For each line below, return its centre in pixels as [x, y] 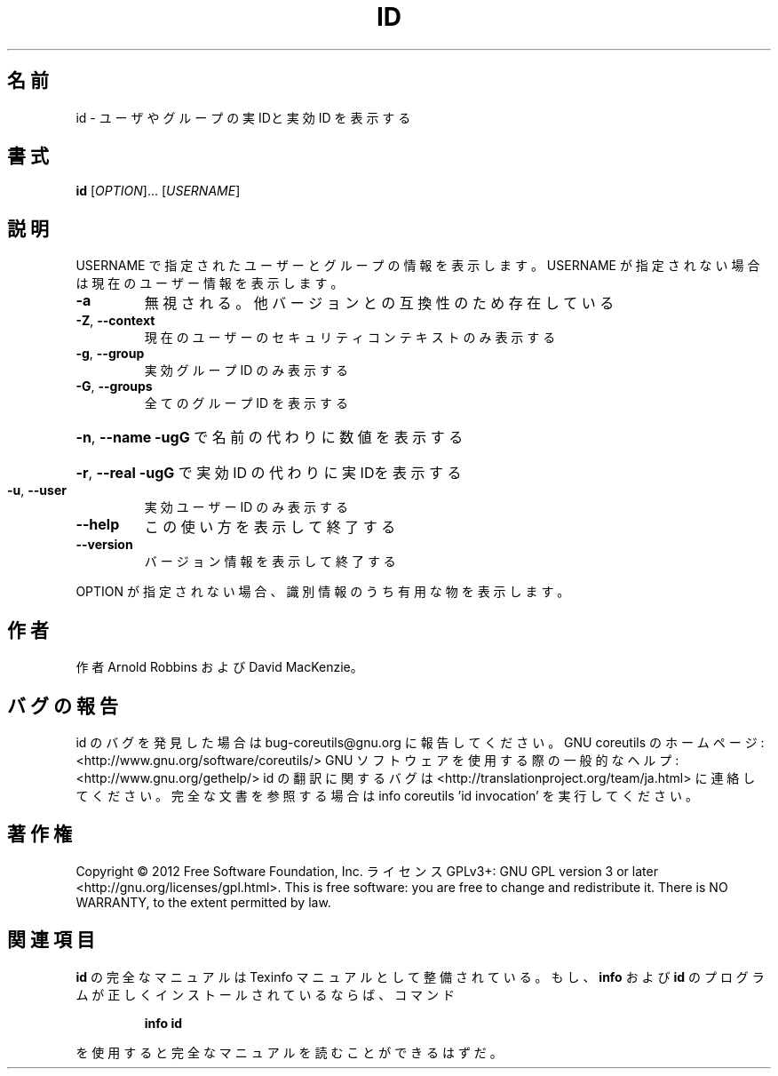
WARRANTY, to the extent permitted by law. [203, 902]
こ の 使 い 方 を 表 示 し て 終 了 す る [270, 527]
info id [163, 1023]
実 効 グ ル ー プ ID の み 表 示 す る [246, 371]
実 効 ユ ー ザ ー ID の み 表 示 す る [246, 507]
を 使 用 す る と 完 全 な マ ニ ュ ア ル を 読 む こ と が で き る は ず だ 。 [289, 1052]
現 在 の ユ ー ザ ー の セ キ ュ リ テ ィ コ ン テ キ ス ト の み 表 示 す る [350, 338]
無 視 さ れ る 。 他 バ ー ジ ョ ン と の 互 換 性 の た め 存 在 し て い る [379, 303]
